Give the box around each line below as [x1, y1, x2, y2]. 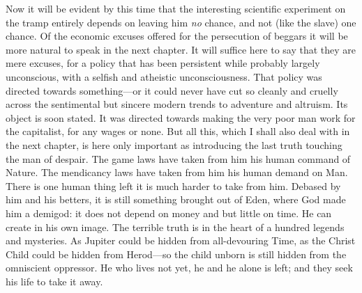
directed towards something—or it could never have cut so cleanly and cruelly [6, 83, 338, 97]
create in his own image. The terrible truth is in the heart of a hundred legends [6, 219, 345, 234]
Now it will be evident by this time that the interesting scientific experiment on [6, 1, 346, 15]
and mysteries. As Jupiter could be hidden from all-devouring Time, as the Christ [6, 233, 356, 248]
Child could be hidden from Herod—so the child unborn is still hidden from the [6, 246, 347, 261]
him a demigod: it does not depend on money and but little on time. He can [6, 205, 332, 220]
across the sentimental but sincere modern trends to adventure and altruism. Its [6, 97, 348, 111]
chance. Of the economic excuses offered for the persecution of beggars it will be [6, 29, 348, 43]
